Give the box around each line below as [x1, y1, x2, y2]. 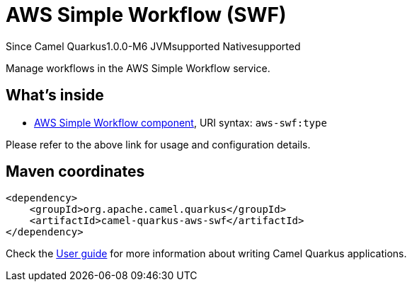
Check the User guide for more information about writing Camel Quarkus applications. [6, 247, 407, 260]
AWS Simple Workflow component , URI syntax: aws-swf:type [34, 116, 327, 129]
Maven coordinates [6, 163, 145, 181]
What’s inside [6, 86, 104, 105]
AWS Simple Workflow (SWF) [6, 3, 287, 27]
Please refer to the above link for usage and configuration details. [6, 138, 311, 151]
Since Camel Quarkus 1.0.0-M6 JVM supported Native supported [6, 40, 301, 52]
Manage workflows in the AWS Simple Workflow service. [6, 61, 270, 74]
